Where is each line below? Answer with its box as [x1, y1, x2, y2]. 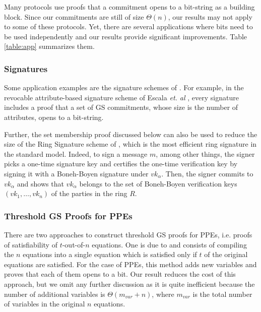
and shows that [17, 178, 64, 189]
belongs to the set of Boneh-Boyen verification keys [79, 178, 237, 189]
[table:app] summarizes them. [4, 41, 95, 51]
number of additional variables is [4, 288, 105, 299]
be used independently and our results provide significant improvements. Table [4, 31, 247, 41]
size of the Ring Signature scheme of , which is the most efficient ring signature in [4, 139, 257, 149]
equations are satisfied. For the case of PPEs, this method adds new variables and [4, 259, 257, 269]
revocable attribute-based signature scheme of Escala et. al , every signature [4, 92, 239, 102]
